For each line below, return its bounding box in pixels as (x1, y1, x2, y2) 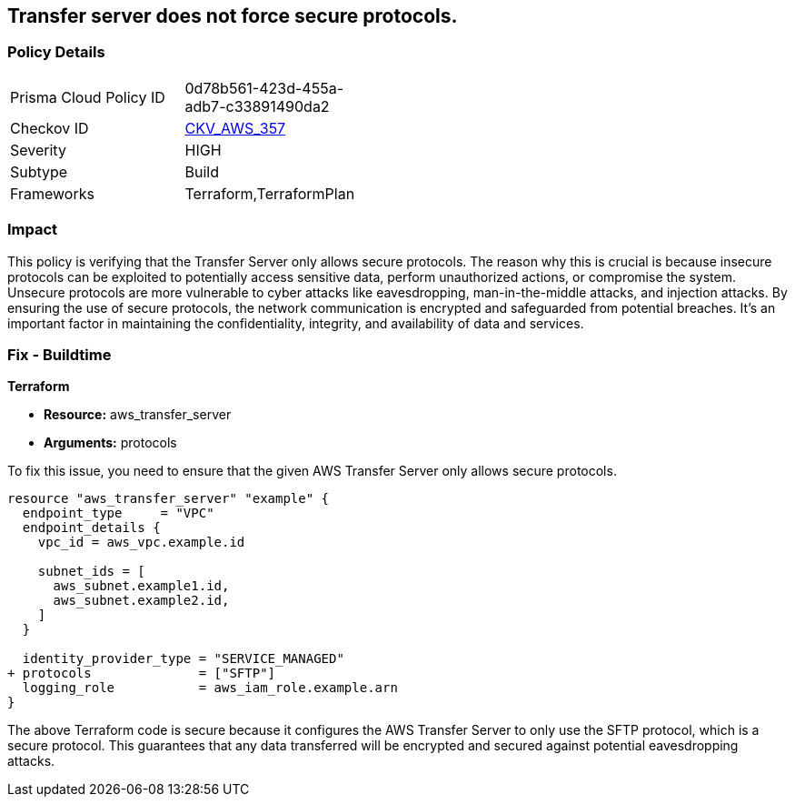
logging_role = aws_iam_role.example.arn (22, 680, 398, 696)
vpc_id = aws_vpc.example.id (37, 535, 245, 550)
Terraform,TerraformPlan (184, 184, 355, 203)
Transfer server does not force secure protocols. (7, 5, 458, 27)
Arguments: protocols (44, 435, 177, 451)
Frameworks (10, 184, 94, 203)
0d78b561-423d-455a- (184, 78, 343, 97)
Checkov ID (10, 118, 89, 137)
